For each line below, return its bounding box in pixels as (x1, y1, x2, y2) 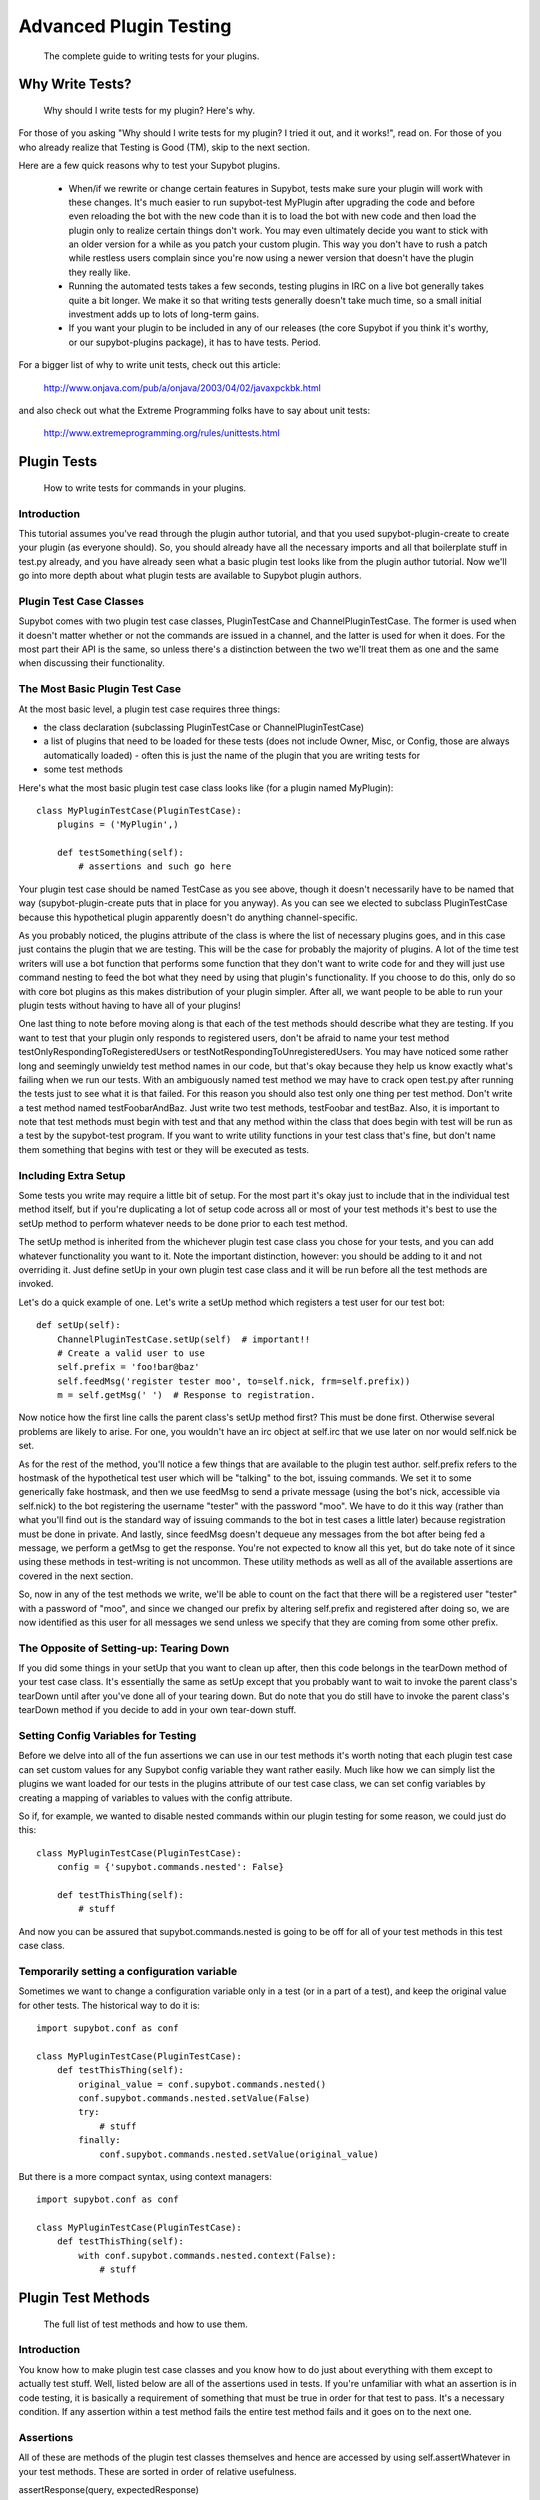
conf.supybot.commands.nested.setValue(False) (78, 2092, 311, 2104)
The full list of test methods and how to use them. (43, 2318, 249, 2330)
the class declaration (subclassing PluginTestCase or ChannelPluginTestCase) (43, 721, 365, 733)
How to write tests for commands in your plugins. (43, 481, 247, 494)
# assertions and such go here (78, 861, 232, 872)
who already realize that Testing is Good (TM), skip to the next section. (18, 141, 310, 153)
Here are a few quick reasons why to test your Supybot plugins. (18, 160, 281, 172)
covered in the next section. (18, 1570, 134, 1582)
